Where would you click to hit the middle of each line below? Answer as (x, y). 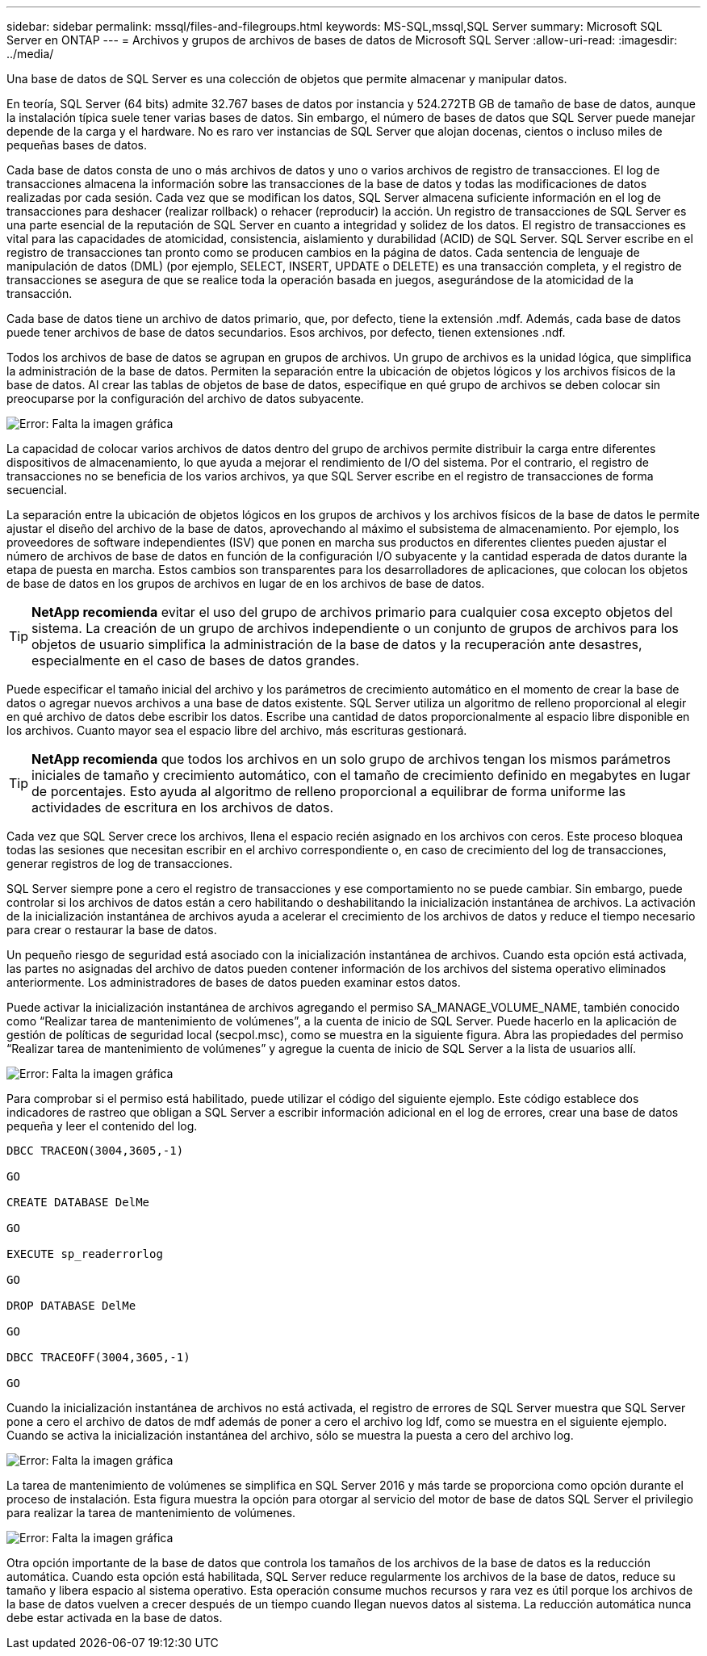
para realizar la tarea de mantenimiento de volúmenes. (151, 1513)
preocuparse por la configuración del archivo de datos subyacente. (185, 398)
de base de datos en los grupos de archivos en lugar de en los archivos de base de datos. (246, 583)
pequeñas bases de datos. (77, 145)
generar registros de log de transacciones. (119, 864)
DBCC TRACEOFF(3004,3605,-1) (98, 1357)
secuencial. (37, 490)
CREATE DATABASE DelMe (78, 1202)
